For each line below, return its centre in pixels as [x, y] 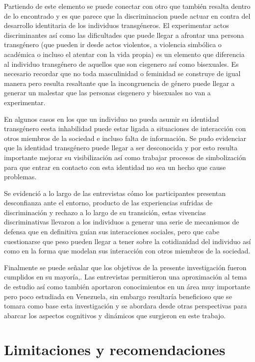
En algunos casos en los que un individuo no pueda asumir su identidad [112, 119]
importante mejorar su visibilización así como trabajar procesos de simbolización [125, 157]
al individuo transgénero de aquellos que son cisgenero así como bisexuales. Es [121, 64]
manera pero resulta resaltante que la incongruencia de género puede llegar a [119, 83]
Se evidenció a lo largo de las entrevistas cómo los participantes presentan [115, 193]
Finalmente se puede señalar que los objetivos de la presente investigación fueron [125, 267]
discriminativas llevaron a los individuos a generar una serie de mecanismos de [122, 222]
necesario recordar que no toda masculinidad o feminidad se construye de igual [122, 73]
